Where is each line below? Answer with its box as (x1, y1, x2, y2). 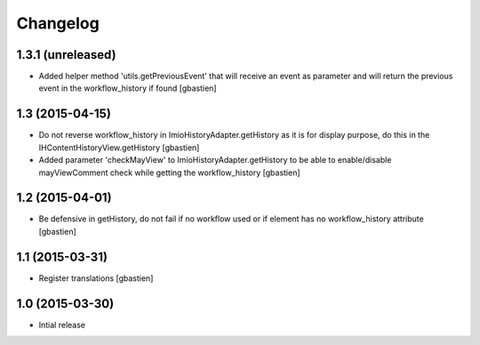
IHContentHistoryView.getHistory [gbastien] (38, 142, 200, 153)
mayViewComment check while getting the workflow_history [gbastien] (38, 167, 301, 178)
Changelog (16, 13, 100, 33)
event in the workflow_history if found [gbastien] (38, 83, 217, 93)
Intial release (38, 319, 86, 330)
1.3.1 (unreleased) (16, 47, 116, 62)
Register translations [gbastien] (38, 272, 154, 284)
